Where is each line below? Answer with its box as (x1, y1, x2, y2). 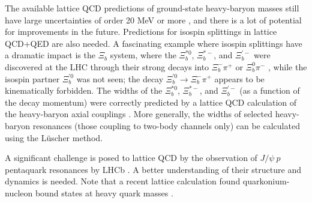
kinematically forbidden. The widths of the (5, 84, 163, 97)
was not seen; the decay (76, 72, 164, 85)
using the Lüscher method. (5, 131, 103, 144)
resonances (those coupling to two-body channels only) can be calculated (32, 119, 300, 132)
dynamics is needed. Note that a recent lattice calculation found (5, 175, 241, 187)
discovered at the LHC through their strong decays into (5, 60, 209, 73)
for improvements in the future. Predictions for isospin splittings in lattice (5, 25, 277, 38)
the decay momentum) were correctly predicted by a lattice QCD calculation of (5, 95, 297, 108)
